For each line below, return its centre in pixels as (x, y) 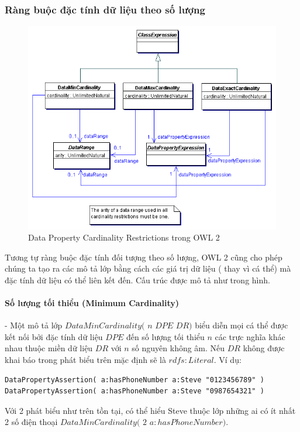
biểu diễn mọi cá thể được (242, 325)
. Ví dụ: (227, 360)
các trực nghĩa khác (250, 336)
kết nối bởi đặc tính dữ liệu (54, 336)
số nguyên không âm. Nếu (178, 348)
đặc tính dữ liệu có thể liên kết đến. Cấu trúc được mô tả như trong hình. (137, 280)
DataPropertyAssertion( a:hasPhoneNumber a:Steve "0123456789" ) (135, 380)
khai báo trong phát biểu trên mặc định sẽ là (85, 360)
